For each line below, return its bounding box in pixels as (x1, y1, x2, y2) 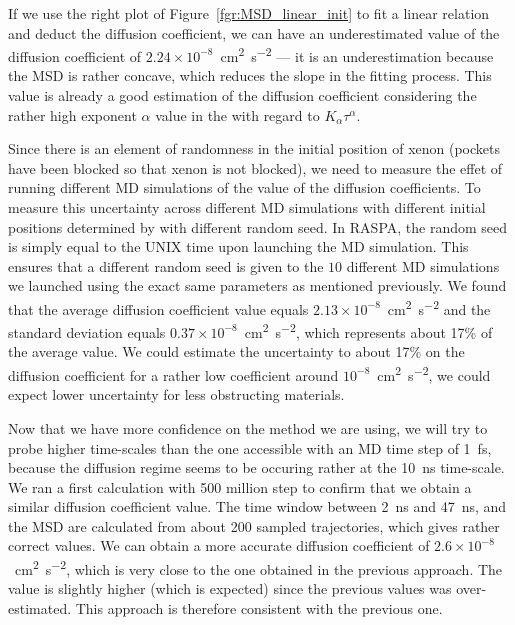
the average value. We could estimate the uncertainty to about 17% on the (8, 341, 465, 362)
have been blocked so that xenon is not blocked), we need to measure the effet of (8, 157, 503, 178)
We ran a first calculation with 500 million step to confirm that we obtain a (8, 476, 472, 497)
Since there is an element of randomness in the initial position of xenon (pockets (8, 138, 501, 159)
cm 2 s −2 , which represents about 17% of (244, 319, 493, 342)
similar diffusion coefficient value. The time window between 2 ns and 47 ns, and (8, 496, 507, 517)
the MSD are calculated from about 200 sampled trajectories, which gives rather (8, 515, 500, 536)
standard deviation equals (8, 321, 166, 342)
